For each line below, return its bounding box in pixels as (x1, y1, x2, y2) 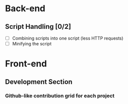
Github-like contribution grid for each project (5, 92, 115, 99)
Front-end (5, 58, 47, 69)
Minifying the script (12, 41, 52, 47)
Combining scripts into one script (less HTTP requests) (12, 35, 124, 41)
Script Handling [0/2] (5, 22, 71, 31)
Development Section (5, 78, 73, 86)
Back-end (5, 3, 46, 14)
